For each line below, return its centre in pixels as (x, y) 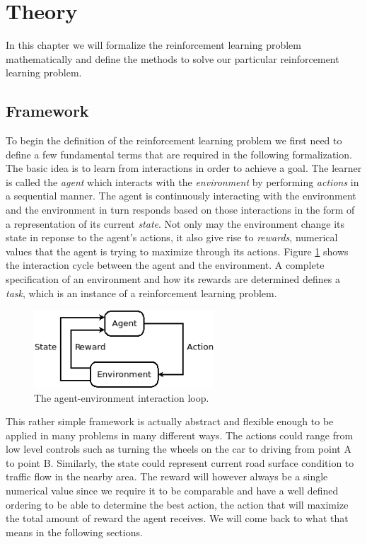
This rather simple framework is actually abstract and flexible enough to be (170, 421)
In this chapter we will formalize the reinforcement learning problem (153, 45)
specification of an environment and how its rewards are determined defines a (173, 279)
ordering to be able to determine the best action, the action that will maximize (177, 504)
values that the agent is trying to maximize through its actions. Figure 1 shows (177, 251)
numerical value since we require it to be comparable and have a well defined (172, 491)
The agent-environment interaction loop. (122, 397)
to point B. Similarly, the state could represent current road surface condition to (180, 462)
